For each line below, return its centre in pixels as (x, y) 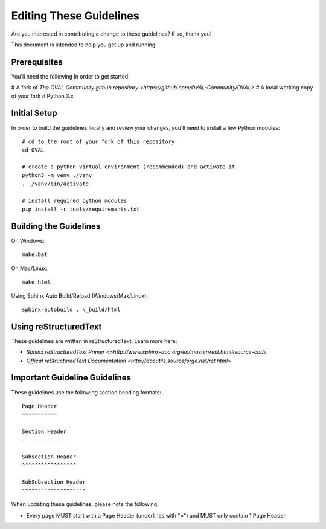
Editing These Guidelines (75, 16)
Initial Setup (34, 113)
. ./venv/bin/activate (56, 184)
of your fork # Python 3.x (42, 96)
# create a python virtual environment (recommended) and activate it (129, 167)
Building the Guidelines (56, 226)
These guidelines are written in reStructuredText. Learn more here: (94, 341)
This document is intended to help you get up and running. (84, 45)
